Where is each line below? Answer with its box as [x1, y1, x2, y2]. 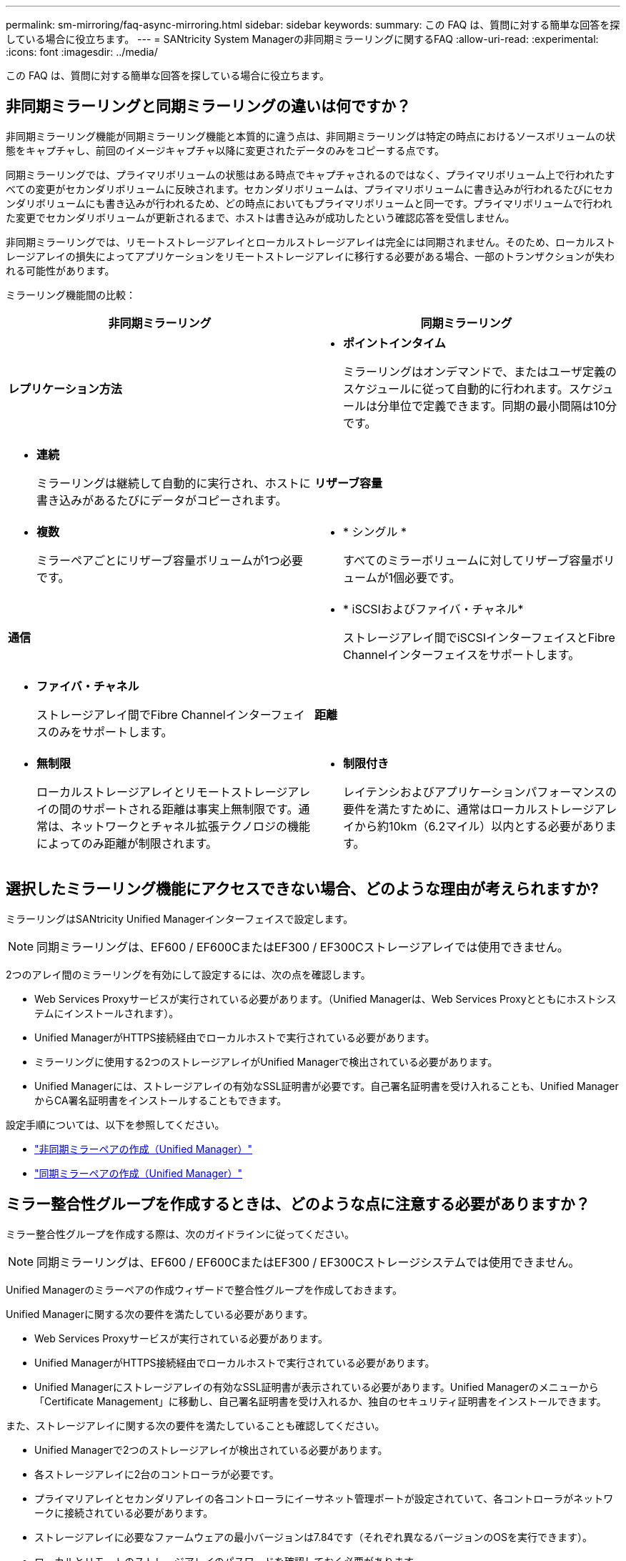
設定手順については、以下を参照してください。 [6, 1118, 225, 1131]
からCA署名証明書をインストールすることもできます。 [34, 1094, 287, 1106]
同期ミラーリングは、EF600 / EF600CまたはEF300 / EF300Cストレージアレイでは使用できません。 [36, 939, 569, 954]
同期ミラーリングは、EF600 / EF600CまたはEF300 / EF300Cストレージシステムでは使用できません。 [36, 1254, 580, 1269]
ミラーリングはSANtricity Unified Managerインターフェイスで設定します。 [6, 912, 354, 925]
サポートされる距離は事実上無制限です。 [82, 801, 299, 816]
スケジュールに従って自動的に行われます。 [343, 381, 569, 396]
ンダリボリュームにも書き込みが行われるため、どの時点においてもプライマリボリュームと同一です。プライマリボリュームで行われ [6, 197, 612, 209]
